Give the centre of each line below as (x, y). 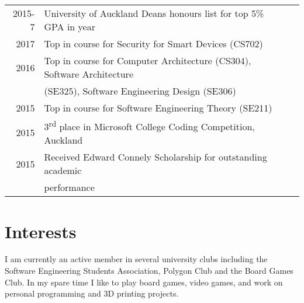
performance (69, 187)
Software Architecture (89, 74)
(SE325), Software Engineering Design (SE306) (140, 91)
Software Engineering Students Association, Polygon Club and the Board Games (149, 271)
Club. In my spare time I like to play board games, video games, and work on (144, 282)
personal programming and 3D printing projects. (92, 293)
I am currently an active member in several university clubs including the (136, 259)
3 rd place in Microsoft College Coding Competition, (149, 126)
